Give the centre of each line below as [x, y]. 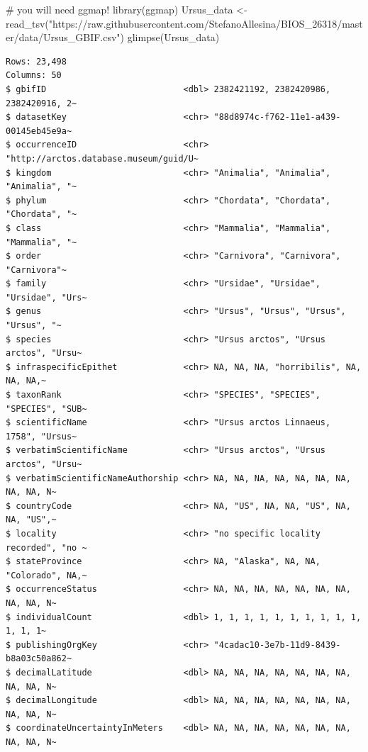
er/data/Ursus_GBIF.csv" [63, 37]
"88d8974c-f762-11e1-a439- [277, 117]
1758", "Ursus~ [41, 436]
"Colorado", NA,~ [46, 575]
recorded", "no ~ [46, 548]
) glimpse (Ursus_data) [170, 37]
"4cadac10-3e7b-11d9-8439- [277, 645]
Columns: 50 [34, 75]
